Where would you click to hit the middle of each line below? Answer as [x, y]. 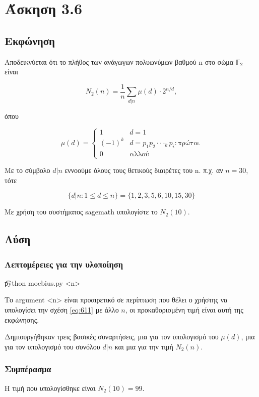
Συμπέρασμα [28, 369]
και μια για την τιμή [144, 346]
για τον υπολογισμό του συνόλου [52, 346]
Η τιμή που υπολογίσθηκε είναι [50, 388]
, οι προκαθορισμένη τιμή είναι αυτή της [184, 310]
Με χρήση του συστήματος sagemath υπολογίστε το [81, 212]
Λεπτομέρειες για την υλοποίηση [64, 264]
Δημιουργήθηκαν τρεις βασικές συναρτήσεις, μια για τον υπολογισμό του [112, 337]
